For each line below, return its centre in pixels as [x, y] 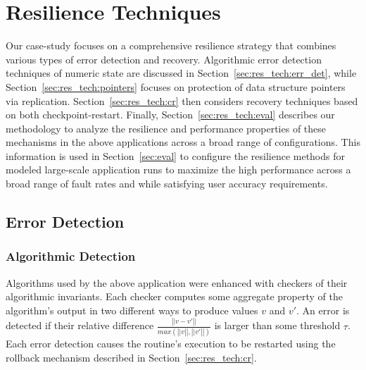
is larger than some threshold [277, 325]
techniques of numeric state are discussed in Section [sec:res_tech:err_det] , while [181, 73]
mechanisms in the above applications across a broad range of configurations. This [183, 142]
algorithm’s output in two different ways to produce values [132, 310]
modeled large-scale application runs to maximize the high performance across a [178, 169]
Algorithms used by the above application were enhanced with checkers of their [177, 282]
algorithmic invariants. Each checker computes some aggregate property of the [174, 296]
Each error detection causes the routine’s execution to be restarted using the [171, 344]
